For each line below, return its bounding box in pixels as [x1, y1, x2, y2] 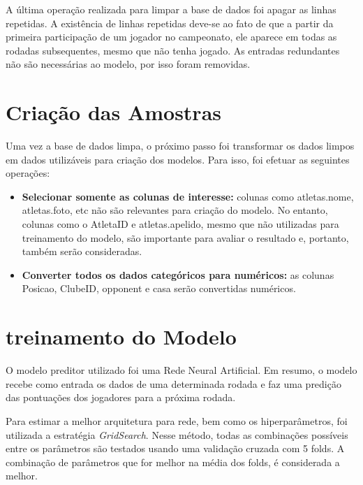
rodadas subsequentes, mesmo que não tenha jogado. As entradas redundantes [6, 43, 340, 57]
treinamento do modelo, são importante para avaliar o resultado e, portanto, [22, 230, 349, 245]
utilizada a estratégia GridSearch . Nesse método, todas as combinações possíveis [6, 427, 348, 442]
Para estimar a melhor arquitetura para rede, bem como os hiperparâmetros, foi [6, 413, 348, 428]
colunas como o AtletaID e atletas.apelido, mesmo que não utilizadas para [22, 217, 339, 231]
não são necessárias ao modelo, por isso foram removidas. [6, 57, 251, 71]
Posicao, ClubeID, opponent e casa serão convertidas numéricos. [22, 281, 296, 296]
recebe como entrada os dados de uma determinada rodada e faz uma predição [6, 376, 341, 391]
